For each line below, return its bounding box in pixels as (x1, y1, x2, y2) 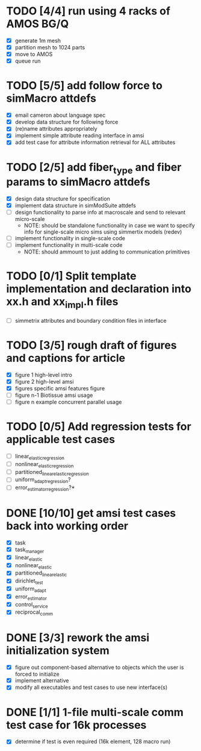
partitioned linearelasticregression (14, 468, 89, 477)
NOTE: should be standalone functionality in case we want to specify (23, 222, 196, 229)
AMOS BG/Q (6, 17, 69, 31)
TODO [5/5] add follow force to (6, 79, 162, 93)
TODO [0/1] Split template (6, 269, 137, 283)
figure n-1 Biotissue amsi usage (14, 391, 93, 399)
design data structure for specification (14, 195, 110, 202)
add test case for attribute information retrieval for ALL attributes (14, 139, 176, 146)
